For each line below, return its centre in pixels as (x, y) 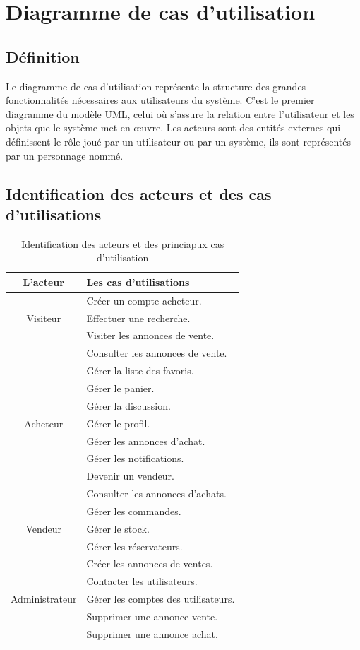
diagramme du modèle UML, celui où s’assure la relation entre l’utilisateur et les (180, 113)
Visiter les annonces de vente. (150, 335)
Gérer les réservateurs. (134, 546)
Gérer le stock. (118, 528)
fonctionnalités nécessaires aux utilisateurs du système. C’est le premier (160, 100)
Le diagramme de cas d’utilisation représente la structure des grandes (156, 86)
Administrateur (44, 599)
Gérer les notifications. (135, 458)
